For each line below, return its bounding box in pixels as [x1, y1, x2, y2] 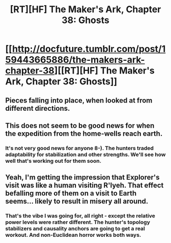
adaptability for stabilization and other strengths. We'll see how [5, 151, 166, 158]
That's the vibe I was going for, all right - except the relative [5, 212, 155, 220]
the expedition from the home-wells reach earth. [5, 129, 163, 138]
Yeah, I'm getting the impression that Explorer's [5, 173, 160, 182]
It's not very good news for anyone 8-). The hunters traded [5, 144, 154, 152]
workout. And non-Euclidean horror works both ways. [5, 231, 141, 238]
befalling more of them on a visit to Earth [5, 189, 137, 198]
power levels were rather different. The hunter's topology [5, 218, 150, 226]
